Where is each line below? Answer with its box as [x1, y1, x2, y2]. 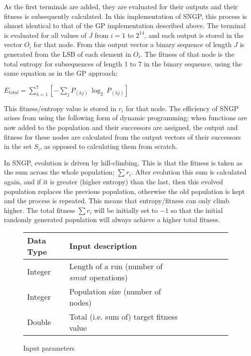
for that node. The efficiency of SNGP [126, 103, 239, 113]
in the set [4, 141, 32, 151]
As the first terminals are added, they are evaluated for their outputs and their [4, 1, 238, 11]
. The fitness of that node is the [140, 49, 235, 59]
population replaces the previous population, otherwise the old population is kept [4, 186, 245, 196]
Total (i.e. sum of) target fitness [69, 310, 178, 322]
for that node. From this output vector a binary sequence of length [33, 39, 232, 49]
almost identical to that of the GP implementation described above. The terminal [4, 20, 246, 31]
